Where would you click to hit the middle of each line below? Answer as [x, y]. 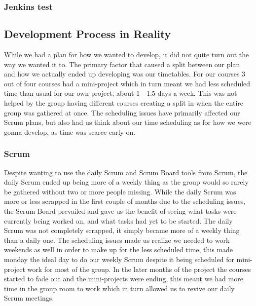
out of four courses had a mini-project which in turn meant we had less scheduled [127, 83]
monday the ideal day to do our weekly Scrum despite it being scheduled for [119, 259]
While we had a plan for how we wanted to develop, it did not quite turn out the [127, 55]
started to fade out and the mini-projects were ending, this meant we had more [124, 279]
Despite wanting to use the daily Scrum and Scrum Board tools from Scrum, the [126, 172]
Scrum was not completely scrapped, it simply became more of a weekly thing [122, 230]
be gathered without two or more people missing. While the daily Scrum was [120, 191]
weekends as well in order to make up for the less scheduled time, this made [119, 249]
